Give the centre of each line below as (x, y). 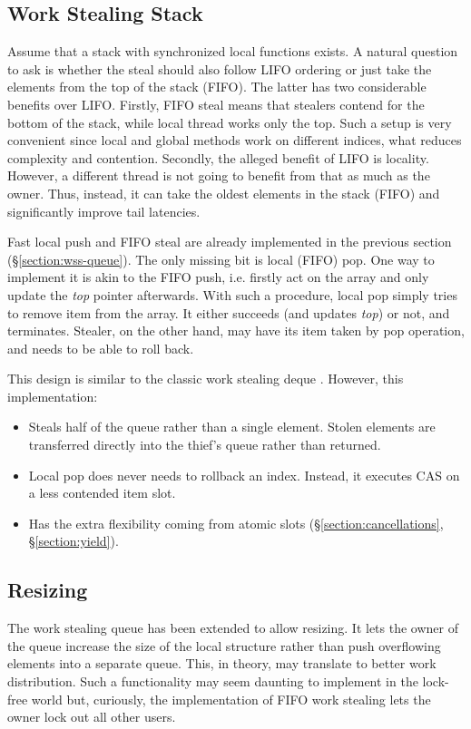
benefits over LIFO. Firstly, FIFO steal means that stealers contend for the (216, 104)
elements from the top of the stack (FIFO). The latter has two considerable (217, 87)
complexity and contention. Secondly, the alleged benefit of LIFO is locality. (218, 157)
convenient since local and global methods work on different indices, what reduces (235, 140)
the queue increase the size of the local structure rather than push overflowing (224, 645)
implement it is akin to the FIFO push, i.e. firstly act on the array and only (218, 277)
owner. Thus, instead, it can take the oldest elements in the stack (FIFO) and (224, 193)
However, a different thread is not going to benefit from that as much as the (219, 175)
